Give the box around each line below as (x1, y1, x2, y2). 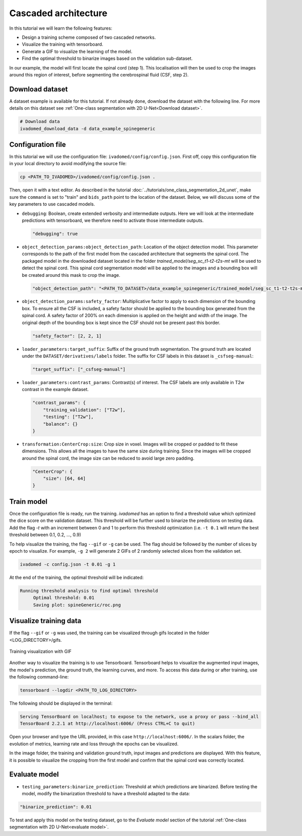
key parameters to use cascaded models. (9, 201, 95, 207)
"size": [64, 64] (43, 476, 86, 482)
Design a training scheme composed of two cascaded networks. (22, 34, 156, 40)
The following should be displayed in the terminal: (9, 700, 113, 707)
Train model (9, 497, 48, 506)
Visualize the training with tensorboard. (22, 41, 103, 47)
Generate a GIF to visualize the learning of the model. (22, 48, 133, 54)
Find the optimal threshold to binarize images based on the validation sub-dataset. (22, 55, 193, 61)
